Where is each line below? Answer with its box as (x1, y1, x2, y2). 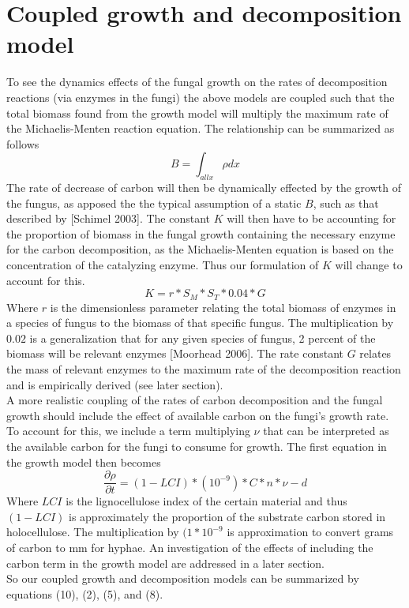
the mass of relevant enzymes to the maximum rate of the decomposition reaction (6, 361, 401, 377)
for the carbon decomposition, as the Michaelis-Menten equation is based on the (6, 241, 394, 257)
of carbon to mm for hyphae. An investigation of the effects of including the (6, 539, 373, 556)
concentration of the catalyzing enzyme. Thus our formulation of (6, 257, 319, 273)
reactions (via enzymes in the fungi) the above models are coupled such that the (6, 88, 395, 105)
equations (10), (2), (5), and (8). (6, 585, 163, 602)
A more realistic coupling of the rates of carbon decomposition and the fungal (6, 392, 383, 408)
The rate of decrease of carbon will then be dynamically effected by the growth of (6, 179, 401, 196)
